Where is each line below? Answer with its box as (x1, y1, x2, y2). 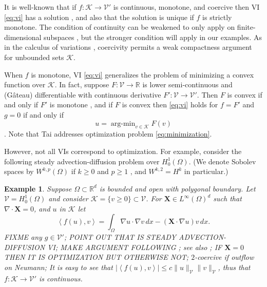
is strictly (202, 11, 232, 22)
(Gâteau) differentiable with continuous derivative (4, 89, 161, 100)
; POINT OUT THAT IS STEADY (64, 232, 176, 242)
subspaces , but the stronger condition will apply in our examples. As (44, 31, 262, 42)
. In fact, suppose (54, 79, 109, 90)
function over (4, 79, 46, 90)
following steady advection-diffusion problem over (4, 156, 160, 166)
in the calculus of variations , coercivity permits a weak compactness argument (4, 42, 252, 52)
